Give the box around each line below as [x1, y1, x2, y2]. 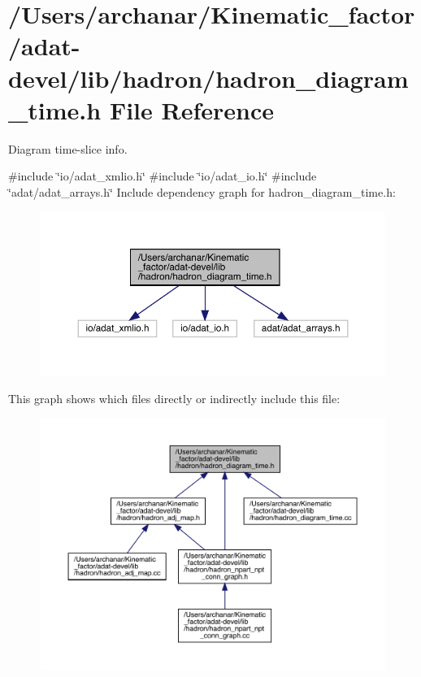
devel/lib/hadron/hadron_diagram [8, 61, 409, 94]
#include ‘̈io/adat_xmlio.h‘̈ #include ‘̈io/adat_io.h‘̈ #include [8, 167, 317, 184]
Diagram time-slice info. [8, 140, 128, 157]
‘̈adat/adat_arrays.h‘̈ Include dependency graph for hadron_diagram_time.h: [8, 183, 396, 200]
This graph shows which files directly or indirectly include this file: [8, 389, 341, 406]
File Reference [109, 93, 275, 126]
